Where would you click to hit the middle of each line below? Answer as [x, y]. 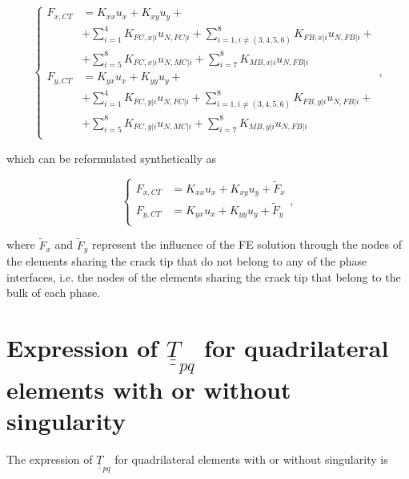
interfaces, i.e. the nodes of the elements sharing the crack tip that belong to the [204, 276]
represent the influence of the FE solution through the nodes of [247, 244]
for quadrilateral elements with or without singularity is [251, 459]
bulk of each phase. [54, 292]
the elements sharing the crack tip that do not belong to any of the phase [187, 261]
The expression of [50, 459]
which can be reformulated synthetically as [111, 158]
